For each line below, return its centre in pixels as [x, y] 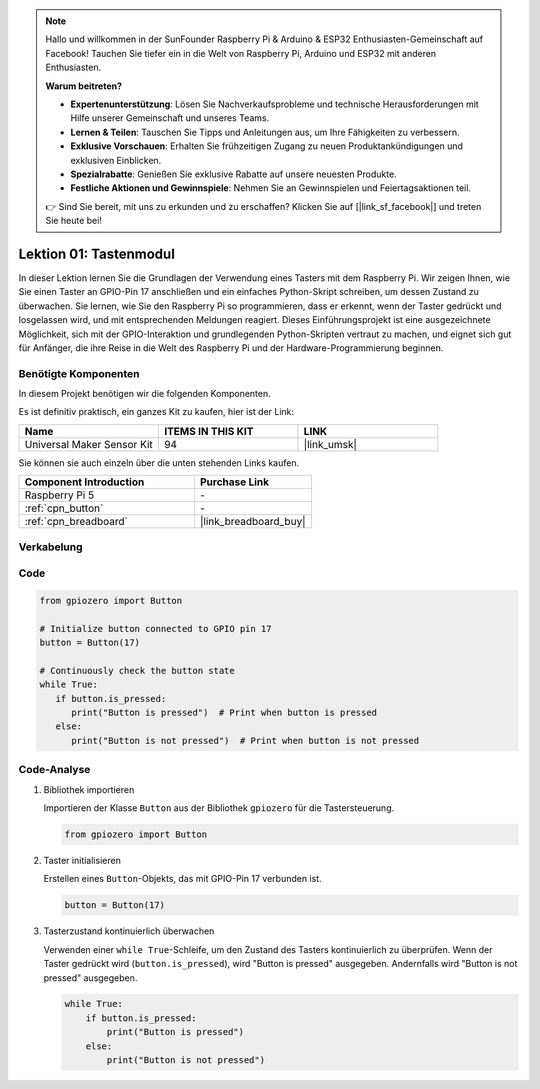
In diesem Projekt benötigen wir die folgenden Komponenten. [145, 394]
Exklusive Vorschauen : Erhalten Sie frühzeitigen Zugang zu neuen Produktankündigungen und [267, 146]
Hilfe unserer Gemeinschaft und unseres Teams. [170, 118]
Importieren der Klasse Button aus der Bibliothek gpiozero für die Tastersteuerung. [219, 808]
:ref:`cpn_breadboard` [76, 522]
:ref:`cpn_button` [64, 508]
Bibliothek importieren [89, 789]
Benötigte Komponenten [79, 373]
